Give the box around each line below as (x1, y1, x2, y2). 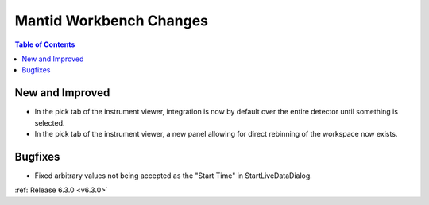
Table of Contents (14, 40, 75, 49)
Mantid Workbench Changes (14, 12, 208, 29)
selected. (34, 118, 65, 127)
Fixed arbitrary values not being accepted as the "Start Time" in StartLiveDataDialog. (34, 171, 313, 180)
